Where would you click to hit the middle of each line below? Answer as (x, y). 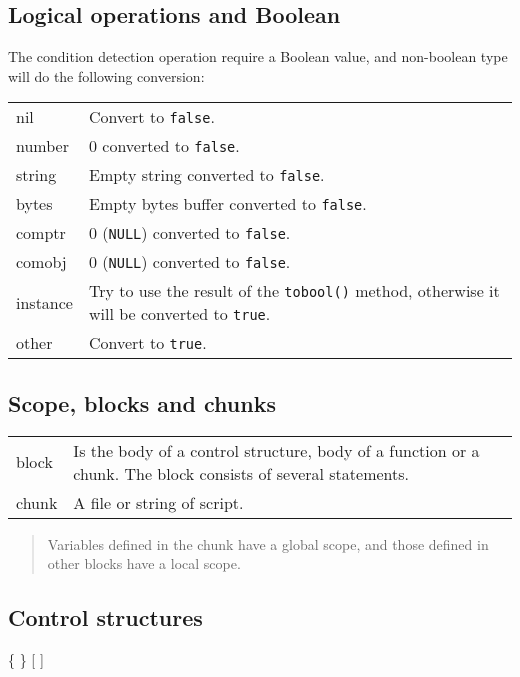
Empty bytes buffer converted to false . (227, 204)
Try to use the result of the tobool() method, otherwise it (294, 291)
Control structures (105, 617)
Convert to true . (147, 343)
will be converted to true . (179, 314)
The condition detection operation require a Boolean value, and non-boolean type (258, 56)
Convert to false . (151, 117)
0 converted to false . (164, 146)
